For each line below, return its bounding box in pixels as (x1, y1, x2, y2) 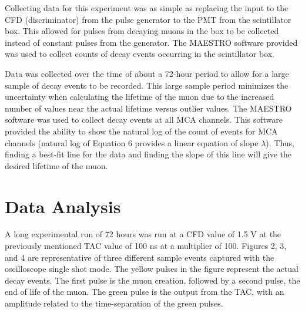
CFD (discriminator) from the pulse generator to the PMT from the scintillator (5, 13, 291, 25)
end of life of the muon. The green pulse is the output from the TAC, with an (5, 285, 284, 298)
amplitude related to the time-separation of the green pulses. (5, 297, 223, 309)
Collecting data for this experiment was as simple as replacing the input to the (5, 2, 289, 14)
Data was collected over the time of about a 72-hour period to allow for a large (5, 67, 289, 79)
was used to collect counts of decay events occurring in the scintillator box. (5, 48, 274, 60)
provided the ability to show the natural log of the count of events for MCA (5, 124, 278, 137)
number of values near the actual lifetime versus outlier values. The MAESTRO (5, 102, 292, 114)
